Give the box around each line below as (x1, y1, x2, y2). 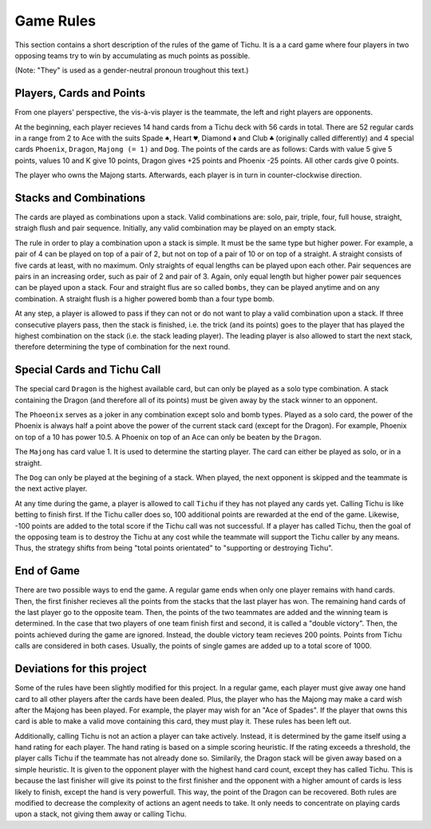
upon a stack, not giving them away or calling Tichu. (14, 809, 187, 819)
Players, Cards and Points (14, 86, 146, 100)
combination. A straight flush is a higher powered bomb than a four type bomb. (14, 294, 275, 303)
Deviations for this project (14, 662, 147, 676)
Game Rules (14, 12, 96, 30)
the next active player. (14, 484, 88, 494)
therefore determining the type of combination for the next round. (14, 342, 231, 351)
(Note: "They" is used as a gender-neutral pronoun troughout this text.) (14, 65, 249, 75)
